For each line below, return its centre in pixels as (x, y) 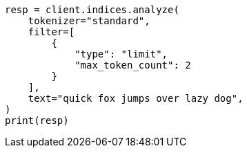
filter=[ (51, 32)
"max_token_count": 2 (133, 65)
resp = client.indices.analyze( (92, 10)
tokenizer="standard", (89, 21)
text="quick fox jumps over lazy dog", (136, 98)
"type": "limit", (121, 54)
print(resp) (37, 120)
